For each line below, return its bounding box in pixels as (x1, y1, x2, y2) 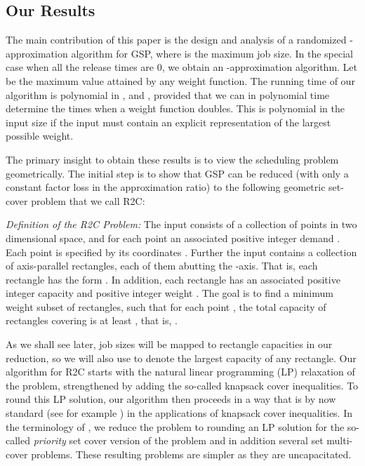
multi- (326, 433, 353, 448)
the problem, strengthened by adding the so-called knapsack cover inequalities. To (6, 378, 359, 392)
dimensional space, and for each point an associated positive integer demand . (6, 230, 340, 245)
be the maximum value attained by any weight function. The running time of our (6, 73, 355, 88)
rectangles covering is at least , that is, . (6, 313, 178, 328)
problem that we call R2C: (31, 193, 145, 208)
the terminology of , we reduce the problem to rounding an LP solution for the (6, 419, 345, 434)
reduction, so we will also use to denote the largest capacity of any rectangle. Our (6, 350, 357, 365)
